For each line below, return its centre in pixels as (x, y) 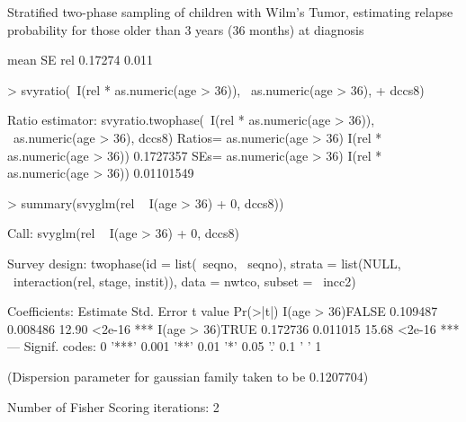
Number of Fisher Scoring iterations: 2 (113, 406)
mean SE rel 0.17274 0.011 (81, 60)
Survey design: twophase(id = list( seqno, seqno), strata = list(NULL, (204, 263)
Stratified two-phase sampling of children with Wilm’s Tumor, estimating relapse (230, 12)
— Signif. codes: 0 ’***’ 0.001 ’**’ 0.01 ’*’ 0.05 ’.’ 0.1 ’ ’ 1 (165, 346)
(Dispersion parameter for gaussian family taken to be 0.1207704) (188, 376)
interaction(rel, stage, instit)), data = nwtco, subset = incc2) (184, 281)
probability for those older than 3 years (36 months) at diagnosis (186, 29)
